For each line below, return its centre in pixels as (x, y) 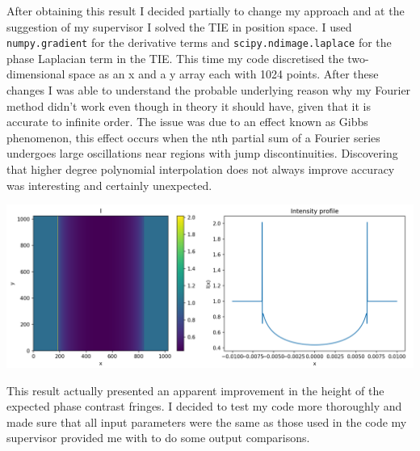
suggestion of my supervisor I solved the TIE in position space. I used (179, 26)
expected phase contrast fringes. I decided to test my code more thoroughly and (204, 406)
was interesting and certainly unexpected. (109, 185)
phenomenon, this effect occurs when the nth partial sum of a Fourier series (193, 137)
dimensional (36, 74)
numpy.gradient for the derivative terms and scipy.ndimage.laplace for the (199, 42)
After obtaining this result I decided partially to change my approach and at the (206, 11)
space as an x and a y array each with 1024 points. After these (224, 74)
